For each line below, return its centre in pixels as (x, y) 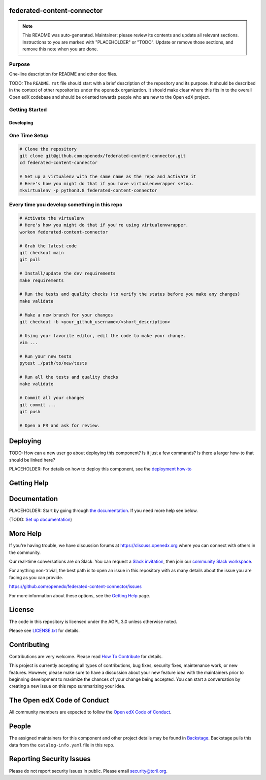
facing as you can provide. (36, 577)
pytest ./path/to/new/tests (53, 363)
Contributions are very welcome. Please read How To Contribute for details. (86, 656)
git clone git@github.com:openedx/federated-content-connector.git (103, 156)
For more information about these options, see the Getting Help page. (80, 595)
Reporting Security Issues (50, 759)
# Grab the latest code (48, 246)
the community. (25, 552)
